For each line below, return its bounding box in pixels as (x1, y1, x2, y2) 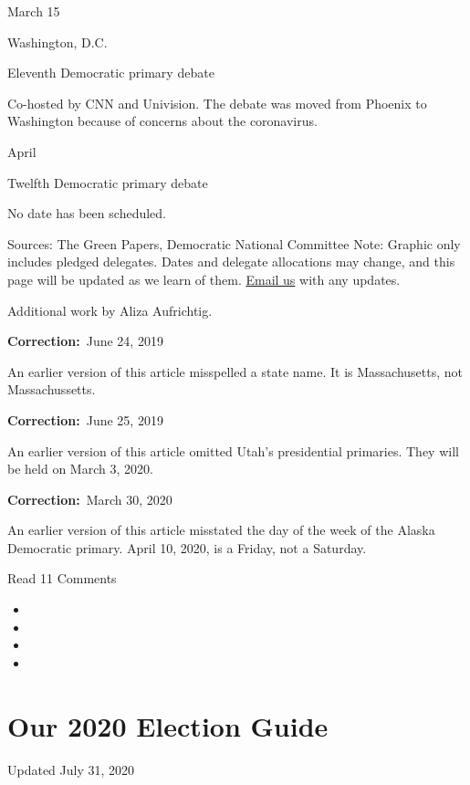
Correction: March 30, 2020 (7, 489, 172, 508)
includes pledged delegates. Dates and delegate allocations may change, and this (7, 252, 455, 271)
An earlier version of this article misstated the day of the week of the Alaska (7, 520, 435, 539)
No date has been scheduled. (7, 204, 166, 223)
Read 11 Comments (7, 569, 117, 588)
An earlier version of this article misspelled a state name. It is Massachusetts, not (7, 361, 464, 381)
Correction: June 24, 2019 (7, 331, 163, 351)
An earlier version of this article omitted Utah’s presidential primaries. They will (7, 441, 459, 460)
